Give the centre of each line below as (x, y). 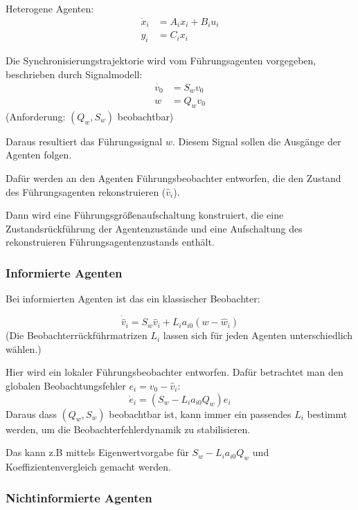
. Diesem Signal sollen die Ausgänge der (257, 141)
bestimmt (327, 413)
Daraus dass (31, 413)
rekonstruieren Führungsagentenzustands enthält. (110, 242)
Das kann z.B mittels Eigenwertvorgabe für (97, 452)
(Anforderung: (36, 116)
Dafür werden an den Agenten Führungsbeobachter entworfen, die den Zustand (173, 178)
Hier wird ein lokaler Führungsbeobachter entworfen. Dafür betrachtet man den (174, 372)
